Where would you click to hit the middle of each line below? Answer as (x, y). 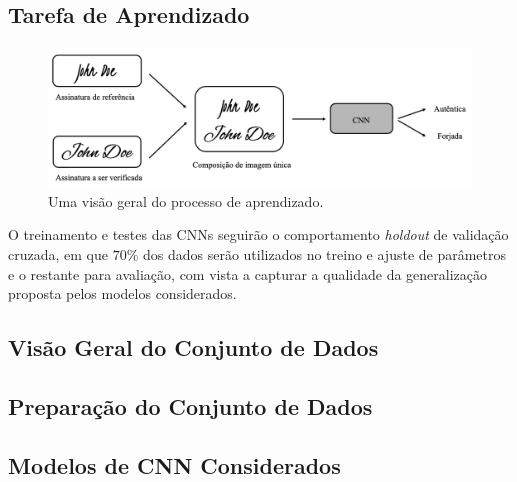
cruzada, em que (58, 253)
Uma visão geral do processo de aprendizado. (186, 200)
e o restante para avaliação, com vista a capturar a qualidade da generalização (248, 273)
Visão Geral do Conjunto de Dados (193, 347)
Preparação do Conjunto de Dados (190, 405)
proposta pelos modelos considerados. (122, 293)
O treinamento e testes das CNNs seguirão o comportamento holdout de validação (258, 234)
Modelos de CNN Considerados (174, 464)
